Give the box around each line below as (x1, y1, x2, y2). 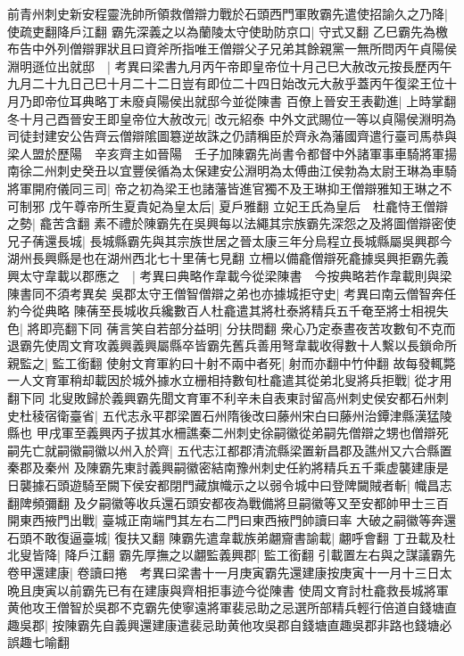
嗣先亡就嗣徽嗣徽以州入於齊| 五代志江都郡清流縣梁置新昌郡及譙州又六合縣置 (7, 440, 452, 459)
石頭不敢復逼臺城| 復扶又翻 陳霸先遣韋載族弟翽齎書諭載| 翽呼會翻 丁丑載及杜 (7, 528, 456, 546)
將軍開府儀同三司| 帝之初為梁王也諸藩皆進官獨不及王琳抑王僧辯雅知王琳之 (7, 178, 440, 197)
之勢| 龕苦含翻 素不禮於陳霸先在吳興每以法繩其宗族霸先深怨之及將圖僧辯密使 (7, 214, 457, 233)
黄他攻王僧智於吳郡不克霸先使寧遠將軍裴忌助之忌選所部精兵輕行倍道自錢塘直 (7, 598, 457, 617)
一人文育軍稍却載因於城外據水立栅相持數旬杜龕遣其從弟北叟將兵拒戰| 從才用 (7, 371, 452, 389)
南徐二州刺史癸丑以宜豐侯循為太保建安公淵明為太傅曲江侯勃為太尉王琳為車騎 (7, 161, 457, 180)
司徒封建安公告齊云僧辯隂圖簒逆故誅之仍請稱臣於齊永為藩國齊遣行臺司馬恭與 (7, 127, 457, 145)
